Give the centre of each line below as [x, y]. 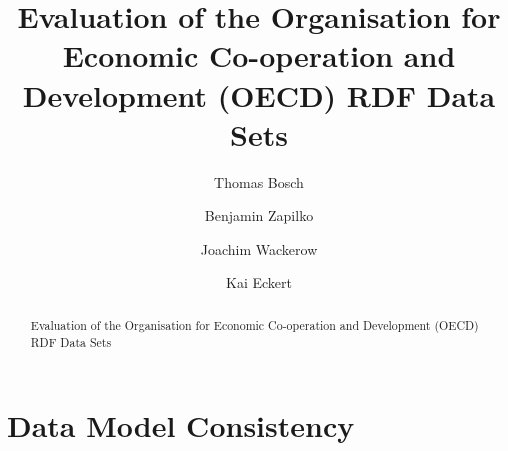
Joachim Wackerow [259, 248]
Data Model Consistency [181, 425]
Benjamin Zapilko [259, 215]
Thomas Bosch [259, 181]
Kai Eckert [259, 282]
